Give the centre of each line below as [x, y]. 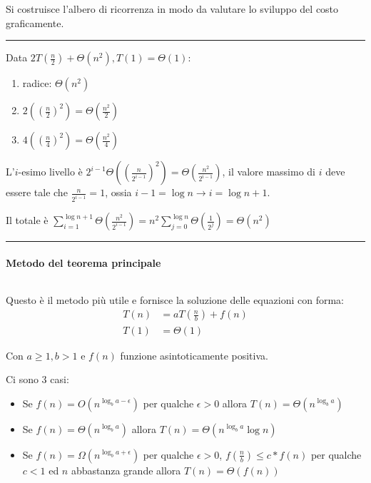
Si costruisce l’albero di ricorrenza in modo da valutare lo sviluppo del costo [172, 9]
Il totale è [27, 220]
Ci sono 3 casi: [37, 379]
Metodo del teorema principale [83, 262]
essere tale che [37, 192]
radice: [37, 83]
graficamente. [35, 22]
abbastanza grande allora [126, 470]
